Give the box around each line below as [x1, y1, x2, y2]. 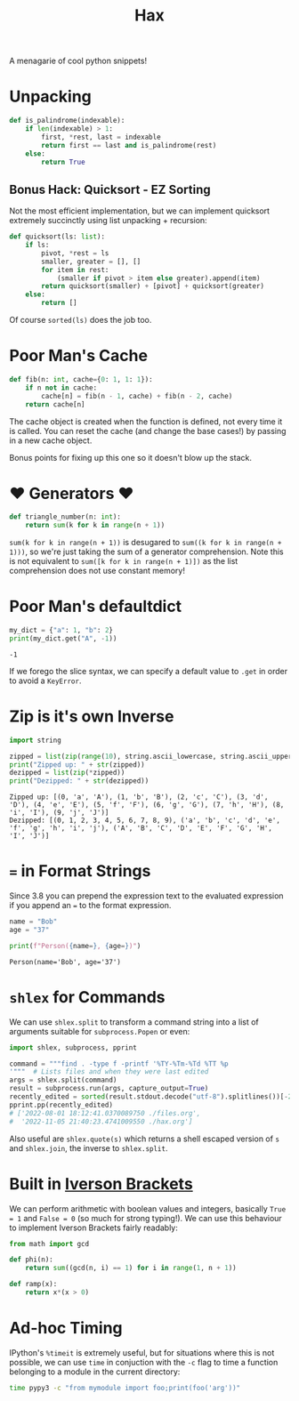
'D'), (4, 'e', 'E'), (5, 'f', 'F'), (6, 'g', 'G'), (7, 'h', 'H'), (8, [9, 801, 285, 809]
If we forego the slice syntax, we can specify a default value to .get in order [9, 665, 287, 676]
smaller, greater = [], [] [41, 257, 141, 266]
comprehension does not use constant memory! [9, 566, 185, 576]
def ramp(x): [9, 1280, 58, 1289]
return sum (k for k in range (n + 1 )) [25, 521, 166, 530]
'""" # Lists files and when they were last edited [9, 1067, 209, 1076]
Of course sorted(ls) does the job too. [9, 315, 152, 326]
